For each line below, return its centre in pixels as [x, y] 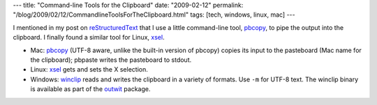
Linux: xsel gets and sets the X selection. [89, 70]
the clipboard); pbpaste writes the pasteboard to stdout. [111, 60]
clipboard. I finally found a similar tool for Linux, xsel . [89, 38]
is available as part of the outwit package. [90, 89]
